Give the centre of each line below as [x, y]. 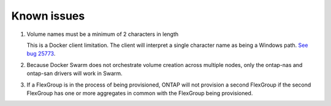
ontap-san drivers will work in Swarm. [74, 74]
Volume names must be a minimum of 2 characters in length [103, 34]
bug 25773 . [41, 54]
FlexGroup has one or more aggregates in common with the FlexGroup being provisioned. [140, 93]
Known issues [48, 16]
